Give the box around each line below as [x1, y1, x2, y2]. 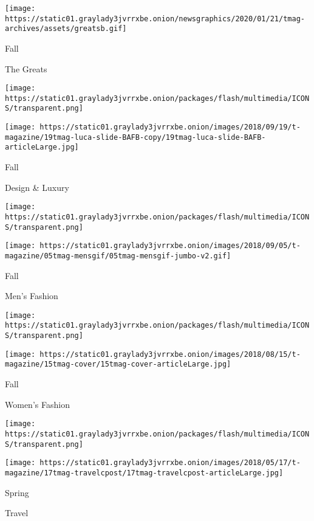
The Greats [5, 62, 47, 75]
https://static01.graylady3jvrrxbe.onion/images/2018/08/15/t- [39, 350, 301, 359]
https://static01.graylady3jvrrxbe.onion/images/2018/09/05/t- [39, 241, 301, 250]
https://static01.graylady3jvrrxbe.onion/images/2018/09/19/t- [39, 123, 301, 132]
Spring [5, 486, 29, 499]
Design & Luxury [5, 181, 69, 193]
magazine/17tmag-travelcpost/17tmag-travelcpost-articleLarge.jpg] [5, 468, 284, 477]
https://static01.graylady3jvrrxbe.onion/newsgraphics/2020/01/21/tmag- [5, 14, 305, 23]
